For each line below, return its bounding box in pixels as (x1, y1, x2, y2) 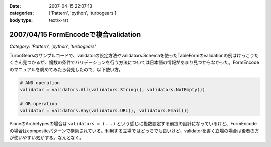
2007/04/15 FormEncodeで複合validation (9, 30, 141, 39)
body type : (9, 17, 33, 23)
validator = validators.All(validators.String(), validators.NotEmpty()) (20, 87, 205, 93)
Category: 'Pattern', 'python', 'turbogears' (9, 43, 96, 49)
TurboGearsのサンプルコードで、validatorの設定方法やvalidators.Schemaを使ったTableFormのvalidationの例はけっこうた (9, 53, 259, 59)
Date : (9, 3, 21, 9)
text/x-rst (49, 17, 68, 23)
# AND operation (20, 80, 60, 85)
